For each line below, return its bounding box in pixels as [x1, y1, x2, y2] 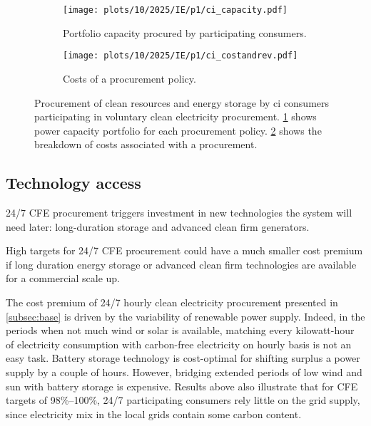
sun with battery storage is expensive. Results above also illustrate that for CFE [6, 378, 358, 393]
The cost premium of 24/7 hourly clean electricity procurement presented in [6, 295, 338, 310]
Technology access [6, 172, 141, 194]
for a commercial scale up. [6, 271, 120, 286]
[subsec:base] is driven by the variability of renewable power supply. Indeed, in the [6, 308, 365, 323]
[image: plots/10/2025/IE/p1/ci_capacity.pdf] [63, 5, 288, 15]
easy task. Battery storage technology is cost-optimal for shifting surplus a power [6, 350, 360, 365]
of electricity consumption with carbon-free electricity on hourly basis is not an [6, 336, 352, 351]
